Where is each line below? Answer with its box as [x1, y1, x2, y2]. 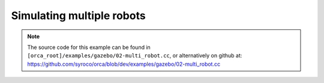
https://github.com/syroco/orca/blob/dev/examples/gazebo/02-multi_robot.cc [27, 60, 221, 67]
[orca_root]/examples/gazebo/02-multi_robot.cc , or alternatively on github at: [27, 52, 242, 59]
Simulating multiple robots [11, 9, 146, 22]
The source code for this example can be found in [27, 44, 151, 51]
